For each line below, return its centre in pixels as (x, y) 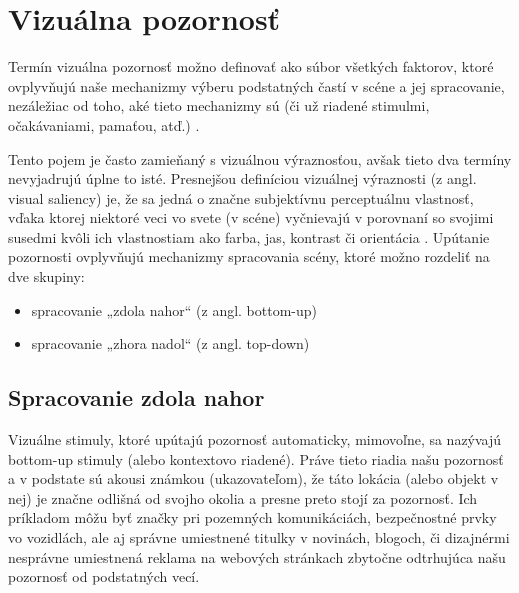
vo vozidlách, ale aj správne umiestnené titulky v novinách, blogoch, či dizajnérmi (259, 537)
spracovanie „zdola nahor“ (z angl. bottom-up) (174, 309)
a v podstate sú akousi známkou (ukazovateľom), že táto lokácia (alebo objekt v (253, 478)
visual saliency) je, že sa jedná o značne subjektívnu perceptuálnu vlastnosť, (241, 197)
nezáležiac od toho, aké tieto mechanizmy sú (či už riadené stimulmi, (219, 105)
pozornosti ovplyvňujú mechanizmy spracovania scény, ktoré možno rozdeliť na (249, 256)
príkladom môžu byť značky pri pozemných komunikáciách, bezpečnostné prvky (252, 517)
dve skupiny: (46, 276)
